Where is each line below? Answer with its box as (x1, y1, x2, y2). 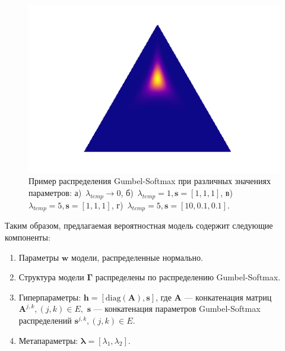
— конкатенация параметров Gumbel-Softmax (93, 302, 261, 315)
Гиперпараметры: (18, 290, 81, 303)
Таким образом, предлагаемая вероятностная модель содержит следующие (5, 219, 273, 232)
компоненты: (5, 231, 50, 244)
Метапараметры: (18, 334, 78, 346)
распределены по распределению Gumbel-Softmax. (95, 271, 281, 283)
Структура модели (18, 271, 84, 283)
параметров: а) (28, 186, 82, 198)
